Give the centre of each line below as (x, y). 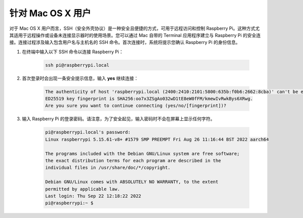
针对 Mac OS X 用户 (50, 13)
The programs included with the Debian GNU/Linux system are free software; (142, 154)
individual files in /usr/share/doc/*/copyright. (108, 168)
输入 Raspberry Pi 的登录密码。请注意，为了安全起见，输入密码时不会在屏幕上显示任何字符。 (118, 119)
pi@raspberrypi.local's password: (88, 132)
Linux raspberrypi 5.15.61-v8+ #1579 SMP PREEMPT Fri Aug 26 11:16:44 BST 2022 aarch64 (157, 139)
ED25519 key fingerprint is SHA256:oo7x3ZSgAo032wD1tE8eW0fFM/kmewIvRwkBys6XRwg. (149, 99)
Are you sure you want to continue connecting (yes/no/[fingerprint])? (136, 106)
